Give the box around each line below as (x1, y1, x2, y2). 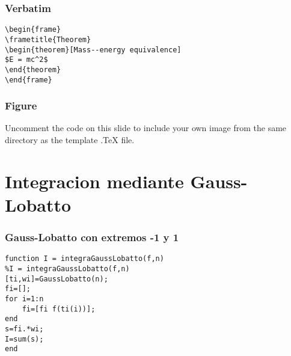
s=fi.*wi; (5, 324, 44, 333)
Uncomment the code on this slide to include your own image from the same (5, 121, 287, 134)
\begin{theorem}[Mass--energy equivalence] (5, 45, 182, 54)
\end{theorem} (5, 65, 61, 74)
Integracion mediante (5, 168, 184, 193)
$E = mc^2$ (5, 55, 48, 64)
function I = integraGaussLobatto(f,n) (5, 254, 164, 263)
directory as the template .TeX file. (5, 133, 135, 146)
